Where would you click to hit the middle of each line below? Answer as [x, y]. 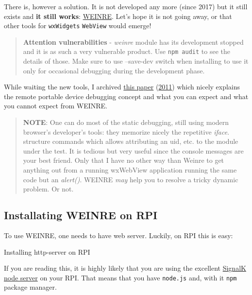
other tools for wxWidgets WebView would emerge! [78, 26]
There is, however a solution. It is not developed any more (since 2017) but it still [126, 6]
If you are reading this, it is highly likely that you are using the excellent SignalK [125, 268]
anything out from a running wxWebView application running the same [130, 170]
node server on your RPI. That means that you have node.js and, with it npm [120, 277]
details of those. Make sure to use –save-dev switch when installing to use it [136, 61]
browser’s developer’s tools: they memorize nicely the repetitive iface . [126, 131]
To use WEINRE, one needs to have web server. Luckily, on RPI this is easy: [118, 235]
